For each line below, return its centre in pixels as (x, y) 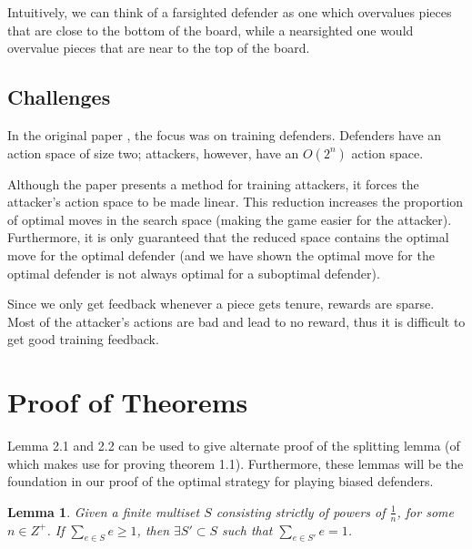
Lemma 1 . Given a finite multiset (104, 511)
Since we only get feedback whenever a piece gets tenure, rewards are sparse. (221, 304)
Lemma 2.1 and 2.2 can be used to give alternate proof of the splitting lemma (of (234, 446)
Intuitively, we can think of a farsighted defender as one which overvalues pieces (230, 12)
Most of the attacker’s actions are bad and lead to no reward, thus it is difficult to (236, 321)
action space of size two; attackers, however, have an (153, 152)
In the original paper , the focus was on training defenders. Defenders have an (225, 134)
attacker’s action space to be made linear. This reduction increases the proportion (236, 202)
